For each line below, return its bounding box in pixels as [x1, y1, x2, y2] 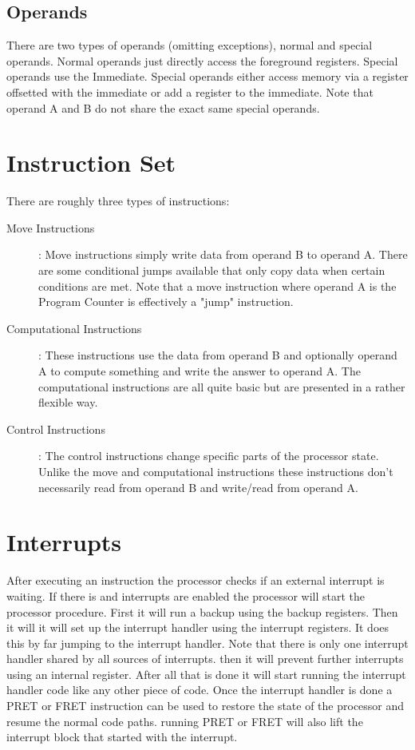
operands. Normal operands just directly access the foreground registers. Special [6, 52, 398, 69]
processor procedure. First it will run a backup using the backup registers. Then [6, 603, 398, 620]
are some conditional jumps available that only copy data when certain [38, 262, 385, 279]
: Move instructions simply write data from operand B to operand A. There [38, 246, 408, 263]
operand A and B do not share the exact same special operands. [6, 99, 320, 116]
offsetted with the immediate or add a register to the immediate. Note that [6, 83, 373, 100]
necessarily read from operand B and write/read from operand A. [38, 478, 358, 495]
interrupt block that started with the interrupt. [6, 728, 238, 745]
